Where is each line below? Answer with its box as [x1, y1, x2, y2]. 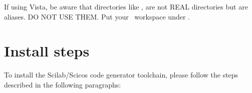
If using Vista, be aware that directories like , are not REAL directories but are [4, 1, 248, 11]
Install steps [4, 40, 90, 61]
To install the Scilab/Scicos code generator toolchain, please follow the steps [4, 69, 238, 80]
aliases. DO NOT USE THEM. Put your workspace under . [4, 11, 190, 21]
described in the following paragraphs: [4, 79, 121, 89]
